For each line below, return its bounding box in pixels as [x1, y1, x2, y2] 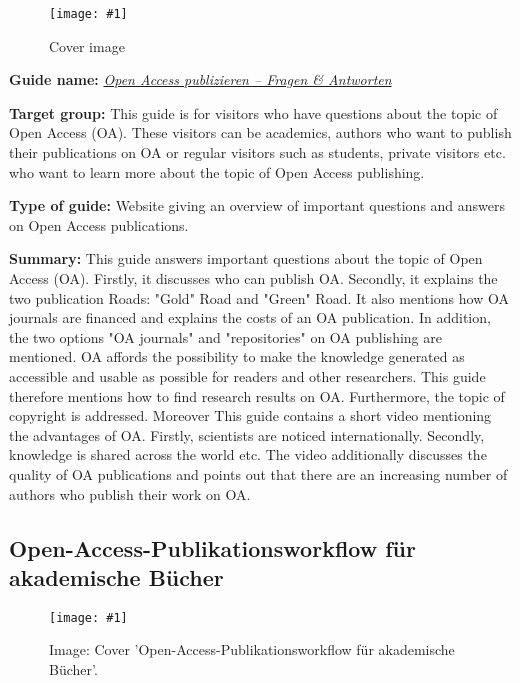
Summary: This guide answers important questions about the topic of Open [9, 248, 483, 269]
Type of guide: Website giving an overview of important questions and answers [9, 195, 506, 216]
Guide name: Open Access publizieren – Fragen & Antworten [9, 69, 392, 90]
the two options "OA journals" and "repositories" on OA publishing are [9, 326, 442, 347]
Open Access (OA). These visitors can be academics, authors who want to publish [9, 122, 512, 143]
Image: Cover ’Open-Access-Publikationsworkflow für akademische [49, 639, 455, 660]
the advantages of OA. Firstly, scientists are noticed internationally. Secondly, [9, 424, 485, 445]
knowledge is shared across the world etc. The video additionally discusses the [9, 444, 487, 465]
